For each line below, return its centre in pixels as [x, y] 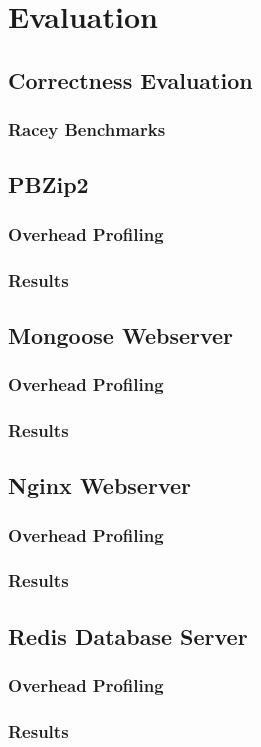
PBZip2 [48, 184]
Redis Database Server [128, 635]
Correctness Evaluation [130, 79]
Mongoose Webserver [121, 334]
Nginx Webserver [99, 485]
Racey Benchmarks [87, 129]
